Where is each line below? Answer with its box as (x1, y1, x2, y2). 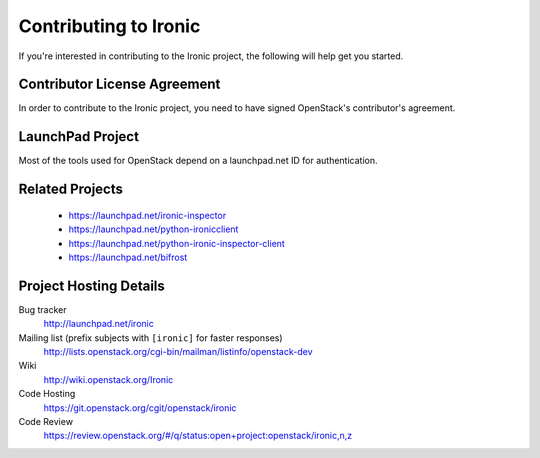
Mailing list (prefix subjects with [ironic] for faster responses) (18, 331, 284, 344)
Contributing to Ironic (18, 15, 201, 37)
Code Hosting (18, 388, 76, 400)
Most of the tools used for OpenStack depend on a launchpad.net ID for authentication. (18, 155, 379, 167)
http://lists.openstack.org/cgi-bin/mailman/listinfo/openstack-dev (43, 346, 314, 358)
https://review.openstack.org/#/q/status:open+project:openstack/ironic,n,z (43, 430, 353, 442)
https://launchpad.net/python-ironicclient (68, 223, 239, 235)
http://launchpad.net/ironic (43, 318, 154, 330)
